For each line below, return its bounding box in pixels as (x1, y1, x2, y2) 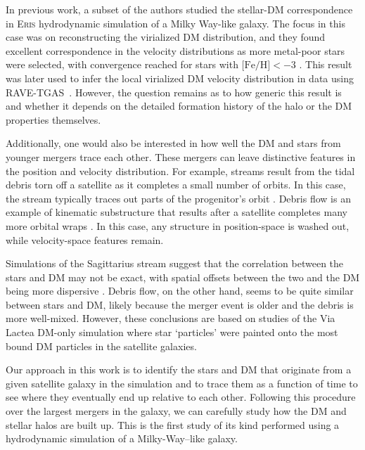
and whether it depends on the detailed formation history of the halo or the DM (6, 98, 352, 113)
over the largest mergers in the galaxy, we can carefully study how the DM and (6, 404, 347, 418)
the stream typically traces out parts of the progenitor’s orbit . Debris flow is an (6, 191, 351, 205)
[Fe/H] (241, 60, 271, 71)
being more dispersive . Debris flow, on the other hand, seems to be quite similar (6, 283, 354, 298)
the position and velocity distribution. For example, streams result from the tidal (6, 163, 355, 178)
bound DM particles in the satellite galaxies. (6, 338, 197, 353)
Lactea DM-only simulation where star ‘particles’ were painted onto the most (6, 325, 338, 340)
